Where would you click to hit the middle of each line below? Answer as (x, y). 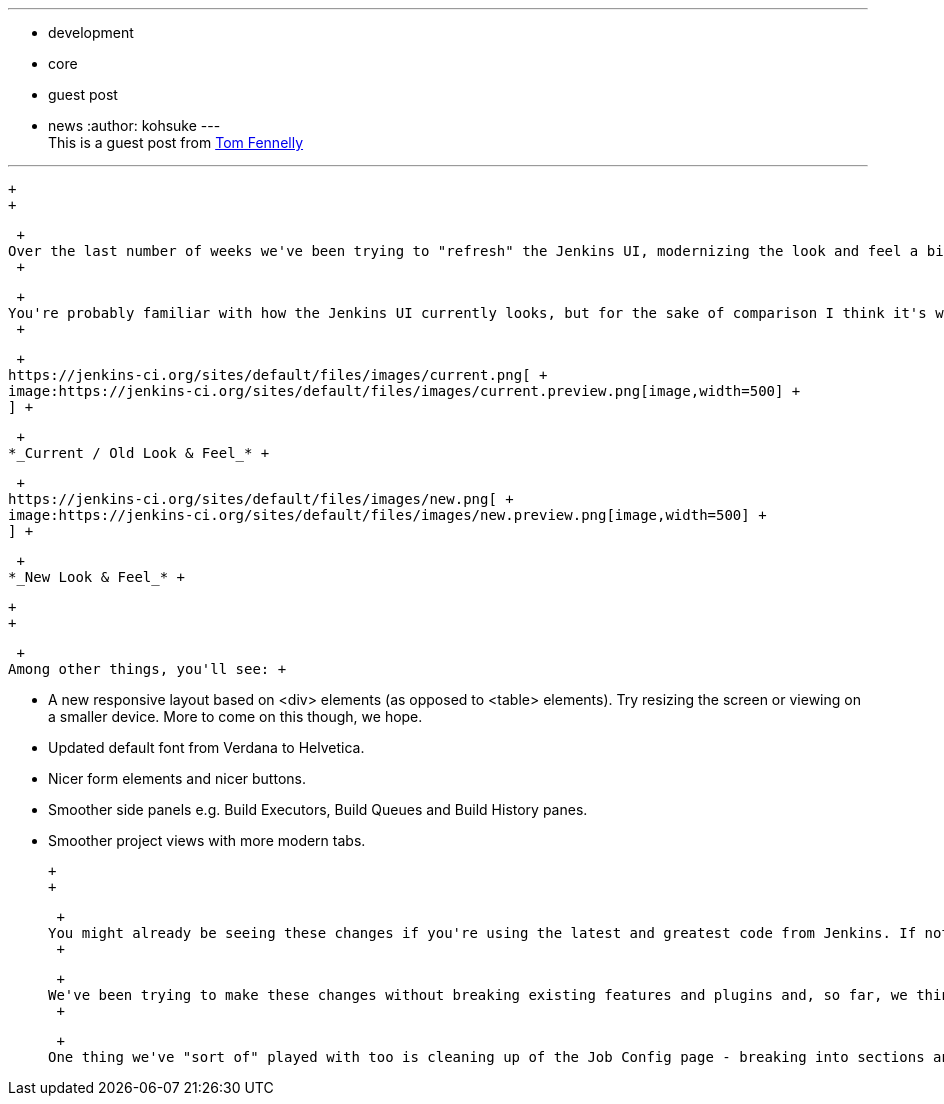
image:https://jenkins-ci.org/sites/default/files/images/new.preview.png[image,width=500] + (387, 515)
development (91, 32)
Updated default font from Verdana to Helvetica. (206, 747)
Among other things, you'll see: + (147, 669)
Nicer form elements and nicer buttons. (177, 778)
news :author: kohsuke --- (134, 125)
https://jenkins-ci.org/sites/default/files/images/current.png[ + (278, 375)
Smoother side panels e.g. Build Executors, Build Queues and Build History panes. (318, 809)
